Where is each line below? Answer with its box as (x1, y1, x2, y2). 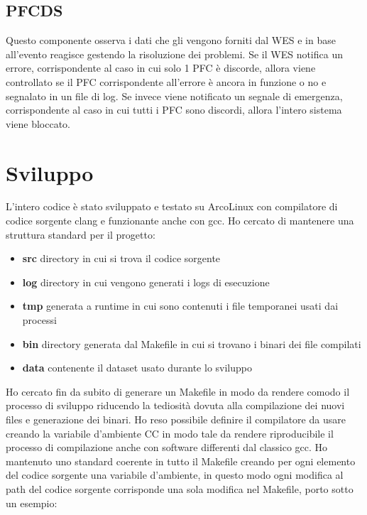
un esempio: (6, 495, 57, 510)
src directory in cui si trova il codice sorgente (22, 251, 221, 266)
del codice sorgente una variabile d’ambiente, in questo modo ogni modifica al (6, 467, 344, 482)
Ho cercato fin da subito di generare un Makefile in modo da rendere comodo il (6, 384, 350, 399)
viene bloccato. (6, 116, 70, 131)
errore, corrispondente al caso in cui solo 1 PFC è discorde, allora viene (6, 60, 316, 75)
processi (22, 313, 57, 327)
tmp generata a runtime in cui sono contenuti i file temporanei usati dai (22, 298, 339, 313)
